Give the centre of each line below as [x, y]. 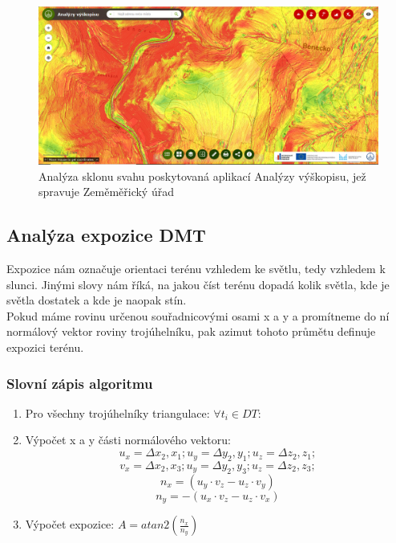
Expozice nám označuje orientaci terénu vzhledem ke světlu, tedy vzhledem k [196, 269]
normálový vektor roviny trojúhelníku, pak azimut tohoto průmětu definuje [191, 331]
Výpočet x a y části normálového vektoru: [128, 440]
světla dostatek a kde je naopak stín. [97, 300]
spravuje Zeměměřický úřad [106, 192]
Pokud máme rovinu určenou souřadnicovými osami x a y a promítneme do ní [198, 315]
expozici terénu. [45, 347]
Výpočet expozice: [70, 524]
